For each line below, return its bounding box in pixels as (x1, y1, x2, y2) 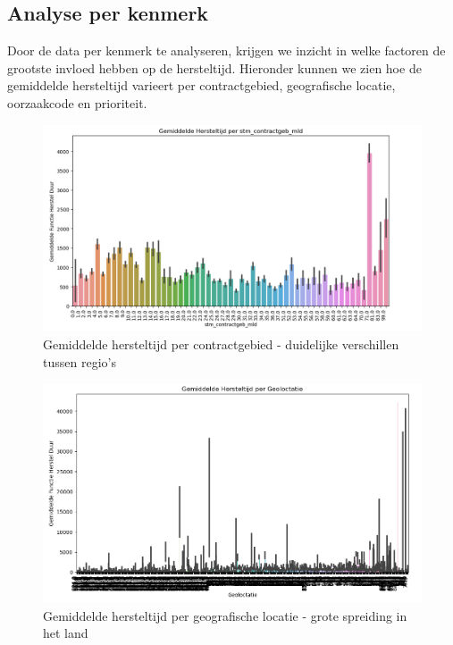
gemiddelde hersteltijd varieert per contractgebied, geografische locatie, (7, 76, 396, 95)
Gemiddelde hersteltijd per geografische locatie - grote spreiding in (43, 606, 407, 624)
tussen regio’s (43, 352, 116, 371)
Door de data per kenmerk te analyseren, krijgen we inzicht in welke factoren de (7, 41, 446, 60)
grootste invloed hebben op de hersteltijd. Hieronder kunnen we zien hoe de (7, 58, 422, 77)
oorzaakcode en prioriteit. (7, 93, 147, 112)
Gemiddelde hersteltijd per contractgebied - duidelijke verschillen (43, 335, 399, 354)
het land (43, 624, 88, 642)
